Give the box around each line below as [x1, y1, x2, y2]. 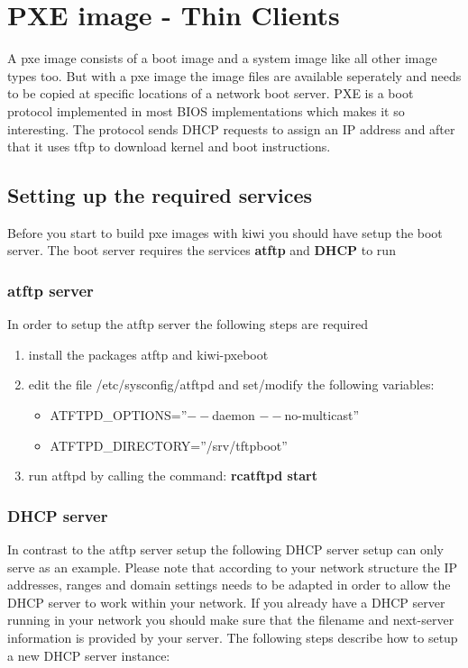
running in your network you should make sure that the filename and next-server [7, 610, 454, 629]
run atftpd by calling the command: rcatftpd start [28, 466, 317, 485]
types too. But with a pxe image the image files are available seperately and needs [7, 66, 462, 85]
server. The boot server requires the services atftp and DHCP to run [7, 241, 396, 260]
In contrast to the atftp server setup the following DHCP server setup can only [7, 540, 444, 559]
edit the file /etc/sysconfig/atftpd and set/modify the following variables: [28, 375, 435, 394]
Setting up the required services [7, 181, 312, 209]
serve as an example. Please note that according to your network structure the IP [7, 557, 458, 576]
